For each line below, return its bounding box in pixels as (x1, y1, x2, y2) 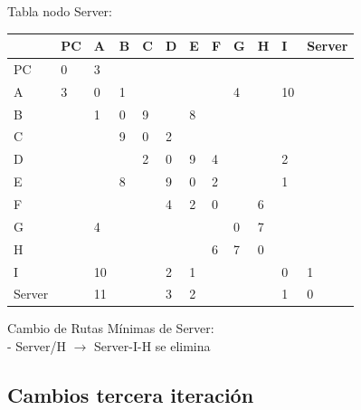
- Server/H (7, 337, 67, 356)
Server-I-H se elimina (94, 337, 211, 356)
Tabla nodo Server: (7, 2, 112, 20)
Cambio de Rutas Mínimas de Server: (7, 319, 214, 338)
